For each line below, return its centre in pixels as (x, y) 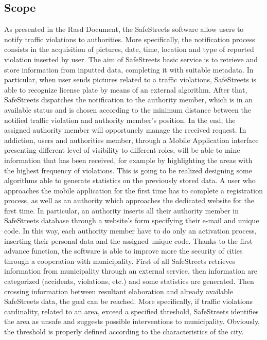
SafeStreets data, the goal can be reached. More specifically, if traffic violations (128, 301)
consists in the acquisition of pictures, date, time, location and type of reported (129, 49)
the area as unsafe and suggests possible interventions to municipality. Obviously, (132, 321)
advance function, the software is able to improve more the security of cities (123, 251)
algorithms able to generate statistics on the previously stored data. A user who (130, 180)
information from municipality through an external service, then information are (131, 271)
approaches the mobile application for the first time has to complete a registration (133, 190)
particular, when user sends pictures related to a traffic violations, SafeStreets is (130, 79)
